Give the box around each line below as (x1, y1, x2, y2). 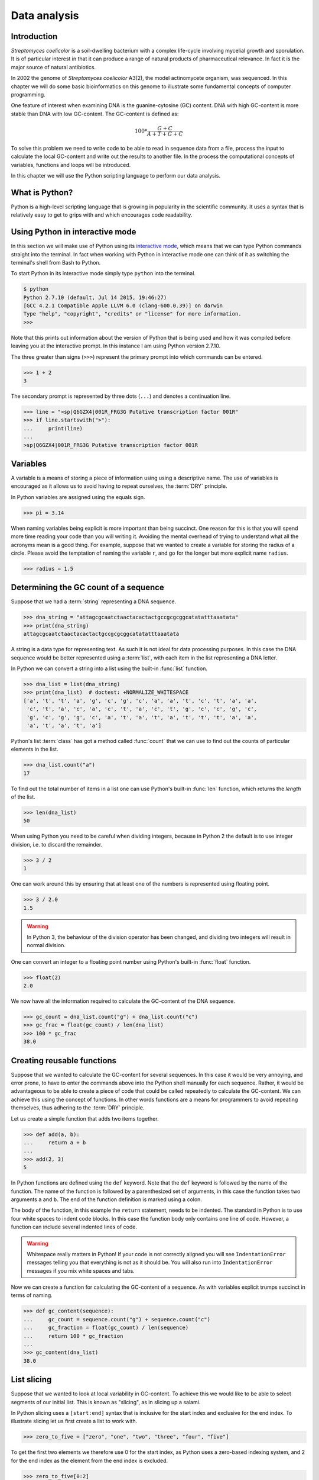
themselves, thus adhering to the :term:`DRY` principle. (11, 1104, 145, 1111)
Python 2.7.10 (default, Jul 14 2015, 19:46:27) (23, 294, 167, 301)
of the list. (11, 793, 35, 800)
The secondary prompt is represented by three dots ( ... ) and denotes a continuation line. (11, 392, 231, 400)
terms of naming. (11, 1292, 53, 1299)
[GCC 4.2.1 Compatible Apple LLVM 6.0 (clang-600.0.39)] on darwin (23, 303, 223, 309)
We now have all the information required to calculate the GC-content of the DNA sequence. (11, 998, 236, 1005)
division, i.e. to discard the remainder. (11, 841, 103, 848)
